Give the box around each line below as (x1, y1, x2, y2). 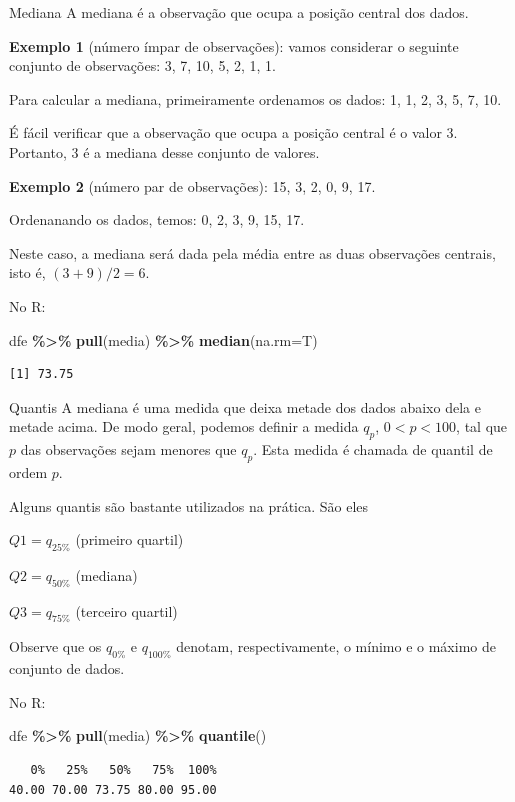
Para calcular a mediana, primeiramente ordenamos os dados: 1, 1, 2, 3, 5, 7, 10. (9, 88, 502, 109)
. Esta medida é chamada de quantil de (253, 439, 493, 460)
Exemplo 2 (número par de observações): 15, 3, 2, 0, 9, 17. (9, 175, 376, 196)
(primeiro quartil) (75, 529, 184, 550)
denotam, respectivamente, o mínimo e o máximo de (176, 636, 496, 657)
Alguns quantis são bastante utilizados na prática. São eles (9, 495, 369, 516)
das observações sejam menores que (20, 439, 237, 460)
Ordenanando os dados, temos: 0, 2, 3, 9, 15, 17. (9, 209, 305, 230)
